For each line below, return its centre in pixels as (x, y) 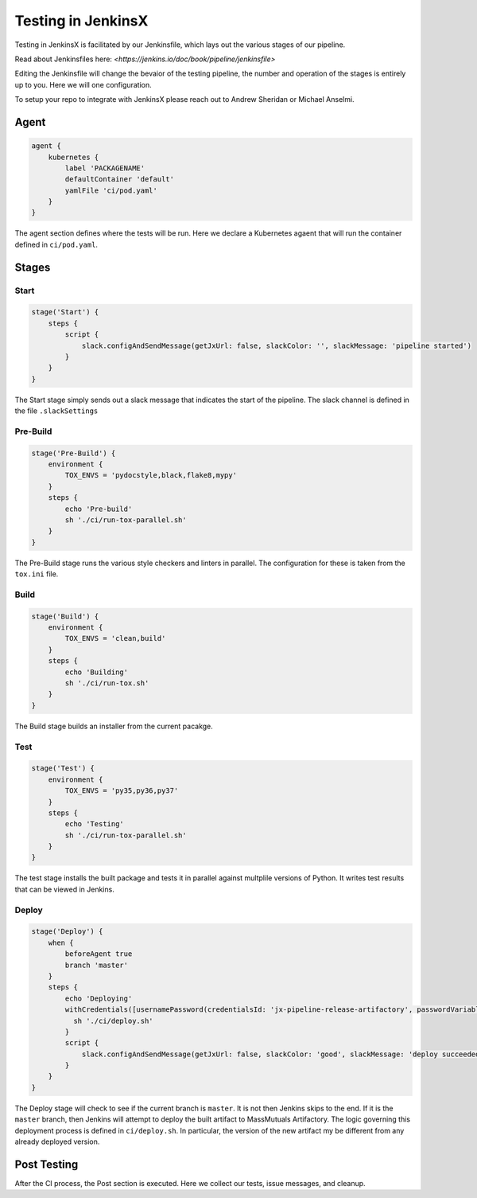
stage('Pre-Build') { (74, 453)
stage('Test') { (63, 769)
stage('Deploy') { (67, 932)
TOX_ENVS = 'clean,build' (115, 638)
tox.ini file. (37, 574)
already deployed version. (57, 1141)
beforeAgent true (99, 954)
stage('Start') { (65, 312)
